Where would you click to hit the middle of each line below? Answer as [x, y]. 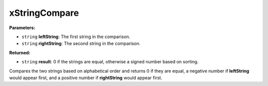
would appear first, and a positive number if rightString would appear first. [86, 78]
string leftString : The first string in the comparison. [76, 37]
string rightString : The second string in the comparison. [81, 43]
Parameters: [22, 28]
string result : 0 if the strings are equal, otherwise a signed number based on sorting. [110, 62]
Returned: [20, 52]
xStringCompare [44, 13]
